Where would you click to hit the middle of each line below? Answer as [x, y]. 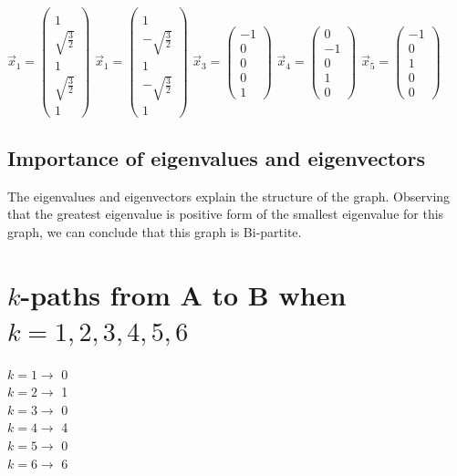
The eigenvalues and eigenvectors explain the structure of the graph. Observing [229, 196]
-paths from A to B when [183, 294]
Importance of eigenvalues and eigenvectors [216, 157]
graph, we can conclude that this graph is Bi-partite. [155, 231]
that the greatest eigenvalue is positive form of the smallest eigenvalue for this [226, 214]
